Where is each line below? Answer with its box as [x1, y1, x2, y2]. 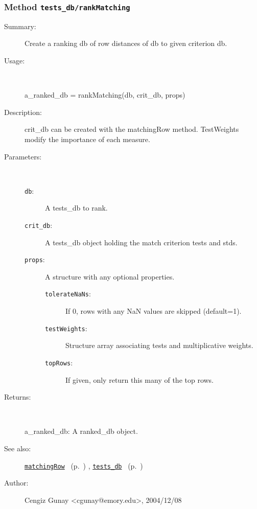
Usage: [4, 55, 25, 65]
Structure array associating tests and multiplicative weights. [65, 340, 253, 351]
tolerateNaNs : [45, 288, 91, 299]
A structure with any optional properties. [45, 271, 175, 282]
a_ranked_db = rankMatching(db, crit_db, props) [25, 89, 185, 100]
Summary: [4, 20, 36, 31]
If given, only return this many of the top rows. [65, 374, 214, 385]
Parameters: [4, 151, 42, 161]
